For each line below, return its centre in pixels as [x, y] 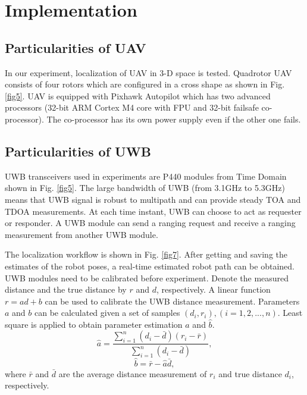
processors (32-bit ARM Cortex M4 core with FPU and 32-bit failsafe [132, 107]
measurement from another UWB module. [82, 234]
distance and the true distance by [66, 289]
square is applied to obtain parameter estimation [94, 324]
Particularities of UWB [78, 151]
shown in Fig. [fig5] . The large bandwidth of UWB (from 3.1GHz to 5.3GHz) [145, 188]
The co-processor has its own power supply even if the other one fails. [174, 119]
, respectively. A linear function [213, 289]
